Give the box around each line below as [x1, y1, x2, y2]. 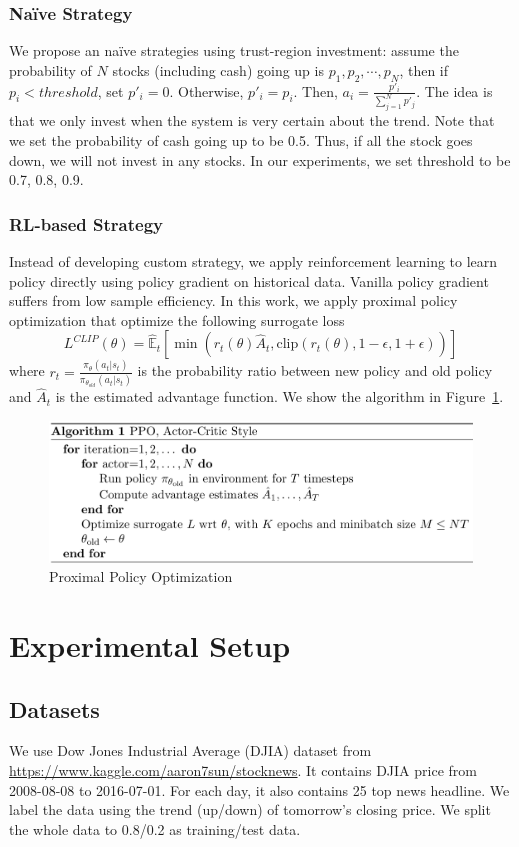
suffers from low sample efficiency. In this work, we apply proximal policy [9, 290, 458, 311]
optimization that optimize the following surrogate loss [9, 309, 345, 330]
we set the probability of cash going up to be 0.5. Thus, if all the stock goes [9, 130, 473, 151]
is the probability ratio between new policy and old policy [137, 360, 493, 381]
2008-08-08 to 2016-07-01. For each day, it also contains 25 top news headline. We [9, 779, 510, 800]
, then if [399, 59, 449, 80]
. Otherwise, [169, 80, 244, 101]
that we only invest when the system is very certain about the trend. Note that [9, 110, 495, 131]
